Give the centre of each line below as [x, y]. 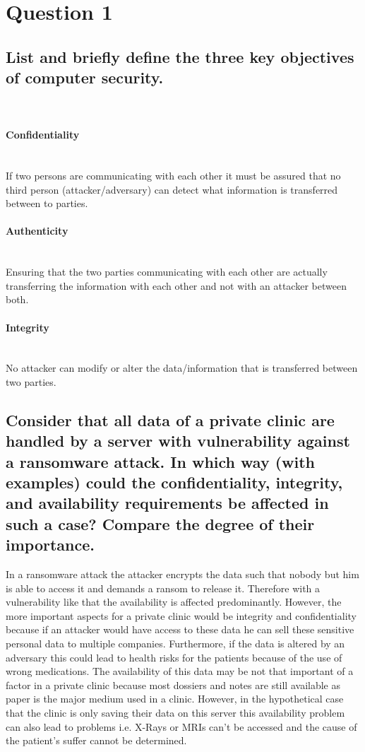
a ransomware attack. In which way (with [161, 461]
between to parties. [47, 203]
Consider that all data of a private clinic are [170, 419]
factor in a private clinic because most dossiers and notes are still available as [173, 685]
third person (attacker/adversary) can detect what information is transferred [172, 189]
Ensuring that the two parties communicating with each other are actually [167, 272]
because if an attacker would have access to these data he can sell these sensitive [180, 629]
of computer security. [85, 77]
